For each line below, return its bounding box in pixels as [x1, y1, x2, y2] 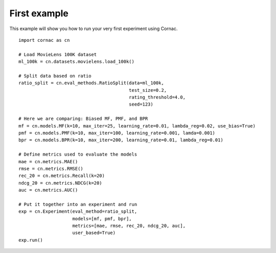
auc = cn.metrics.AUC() [18, 187, 78, 193]
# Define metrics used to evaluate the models [18, 151, 137, 158]
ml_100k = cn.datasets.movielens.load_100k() [18, 59, 135, 65]
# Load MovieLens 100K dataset [18, 52, 97, 57]
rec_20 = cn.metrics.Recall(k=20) [18, 173, 105, 179]
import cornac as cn [18, 37, 70, 43]
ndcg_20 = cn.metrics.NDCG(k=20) [18, 180, 102, 186]
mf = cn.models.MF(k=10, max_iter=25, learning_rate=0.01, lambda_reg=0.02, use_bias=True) [18, 123, 256, 129]
